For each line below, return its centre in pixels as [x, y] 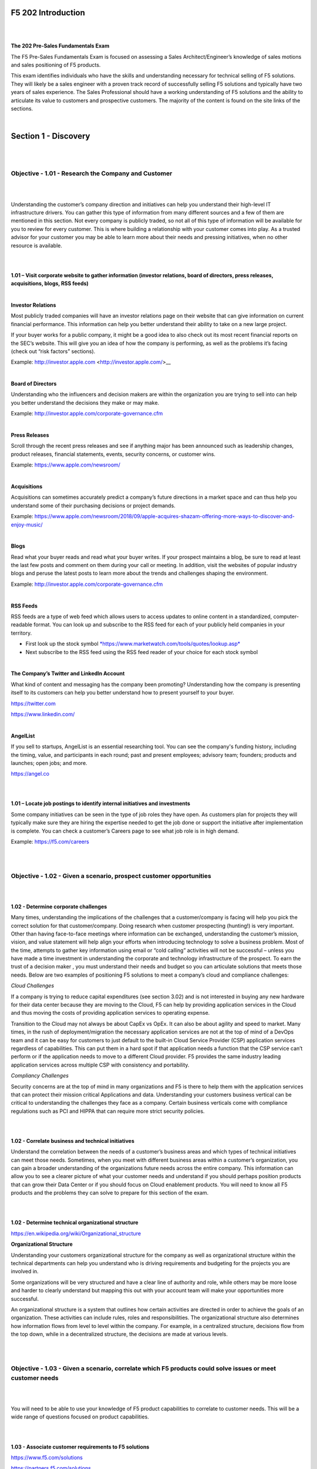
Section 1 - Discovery [50, 136]
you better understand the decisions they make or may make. [85, 403]
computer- [286, 616]
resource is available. [37, 245]
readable [21, 625]
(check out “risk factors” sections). [53, 351]
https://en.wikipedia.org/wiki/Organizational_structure [76, 1233]
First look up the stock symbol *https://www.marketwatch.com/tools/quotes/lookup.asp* [133, 644]
